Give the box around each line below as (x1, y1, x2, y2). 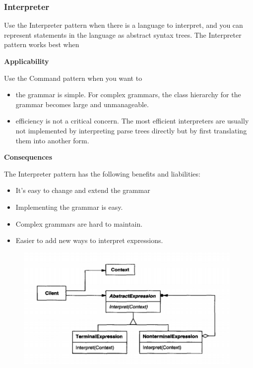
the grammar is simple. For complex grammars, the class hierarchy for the (15, 89, 241, 100)
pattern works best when (4, 39, 79, 50)
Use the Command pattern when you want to (4, 72, 142, 83)
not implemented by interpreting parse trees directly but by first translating (15, 125, 247, 135)
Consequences (4, 152, 53, 162)
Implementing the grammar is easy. (15, 201, 123, 212)
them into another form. (15, 135, 89, 145)
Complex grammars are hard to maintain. (15, 218, 143, 229)
